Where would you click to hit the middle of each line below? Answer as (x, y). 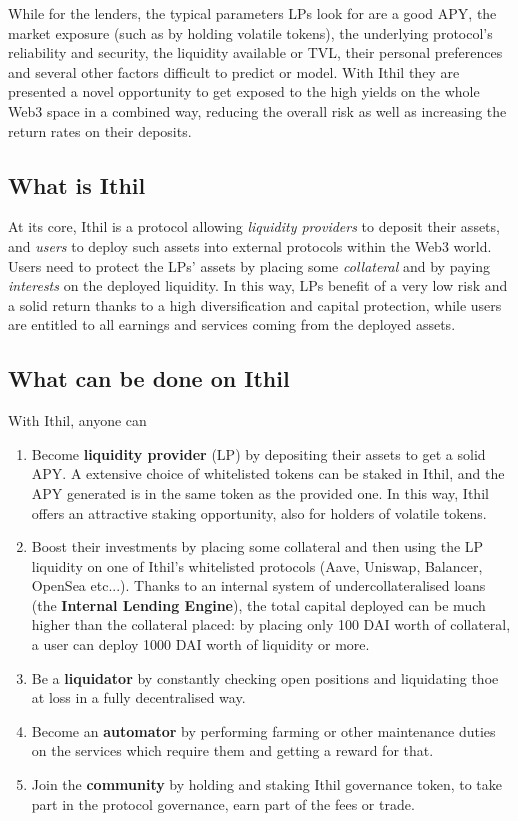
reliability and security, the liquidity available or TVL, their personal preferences (255, 52)
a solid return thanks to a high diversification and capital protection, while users (255, 304)
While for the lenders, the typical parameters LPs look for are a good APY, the (252, 13)
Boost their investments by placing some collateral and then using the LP (257, 546)
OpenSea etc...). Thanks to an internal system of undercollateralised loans (258, 585)
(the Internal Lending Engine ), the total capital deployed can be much (258, 604)
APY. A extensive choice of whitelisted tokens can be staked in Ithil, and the (268, 473)
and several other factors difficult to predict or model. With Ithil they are (234, 71)
